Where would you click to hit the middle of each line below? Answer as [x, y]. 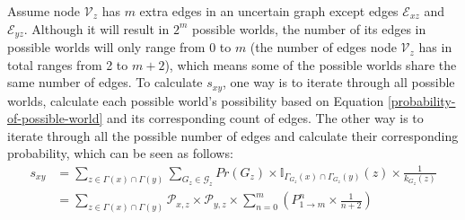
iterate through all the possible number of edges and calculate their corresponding [233, 135]
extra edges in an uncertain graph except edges [269, 11]
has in [435, 47]
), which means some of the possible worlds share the [311, 64]
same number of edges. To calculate [105, 82]
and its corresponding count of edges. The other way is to [265, 118]
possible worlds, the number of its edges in [309, 28]
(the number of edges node [323, 47]
